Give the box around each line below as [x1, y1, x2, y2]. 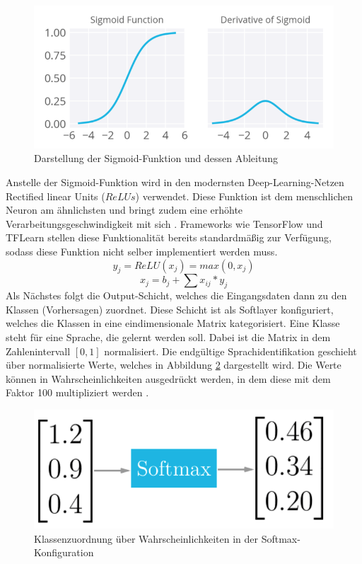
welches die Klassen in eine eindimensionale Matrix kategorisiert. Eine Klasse [6, 316, 340, 330]
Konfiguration [34, 545, 94, 560]
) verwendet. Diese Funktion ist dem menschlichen [135, 188, 354, 203]
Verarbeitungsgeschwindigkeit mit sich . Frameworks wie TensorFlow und [6, 216, 323, 231]
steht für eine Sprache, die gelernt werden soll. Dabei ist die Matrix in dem [6, 329, 331, 344]
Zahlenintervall [6, 343, 71, 358]
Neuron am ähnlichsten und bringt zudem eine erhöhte [6, 202, 243, 217]
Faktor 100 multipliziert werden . [6, 385, 149, 400]
